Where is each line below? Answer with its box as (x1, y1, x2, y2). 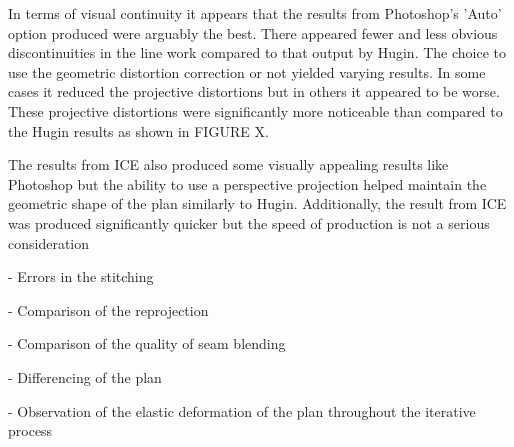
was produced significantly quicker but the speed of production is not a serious (8, 212, 490, 233)
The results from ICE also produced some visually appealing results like (8, 154, 449, 175)
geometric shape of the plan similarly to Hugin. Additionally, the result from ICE (8, 193, 507, 214)
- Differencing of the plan (8, 366, 162, 387)
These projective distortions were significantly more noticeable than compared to (8, 100, 503, 121)
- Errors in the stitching (8, 266, 154, 287)
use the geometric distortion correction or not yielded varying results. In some (8, 61, 486, 82)
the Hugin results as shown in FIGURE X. (8, 120, 269, 141)
